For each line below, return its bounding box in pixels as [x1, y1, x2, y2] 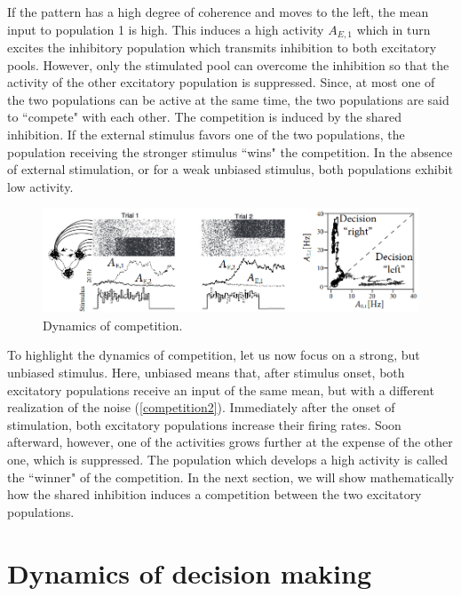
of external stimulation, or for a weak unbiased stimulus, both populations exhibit [7, 160, 453, 179]
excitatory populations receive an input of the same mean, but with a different [7, 380, 434, 399]
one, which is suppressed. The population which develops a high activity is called [7, 450, 448, 469]
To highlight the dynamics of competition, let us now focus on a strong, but [7, 346, 420, 364]
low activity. [7, 177, 74, 195]
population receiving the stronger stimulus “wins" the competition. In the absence [7, 142, 453, 161]
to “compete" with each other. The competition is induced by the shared [7, 107, 402, 126]
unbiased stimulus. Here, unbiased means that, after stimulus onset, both [7, 363, 405, 382]
